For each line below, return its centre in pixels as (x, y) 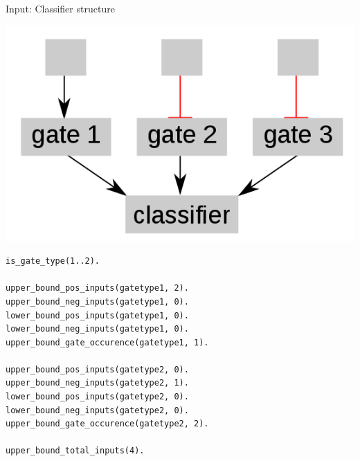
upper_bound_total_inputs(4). (75, 451)
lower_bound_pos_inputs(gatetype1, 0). (97, 315)
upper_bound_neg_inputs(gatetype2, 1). (97, 383)
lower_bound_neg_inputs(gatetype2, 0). (97, 410)
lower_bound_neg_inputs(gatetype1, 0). (97, 329)
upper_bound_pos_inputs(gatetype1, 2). (97, 288)
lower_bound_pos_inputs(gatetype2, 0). (97, 397)
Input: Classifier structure (60, 8)
